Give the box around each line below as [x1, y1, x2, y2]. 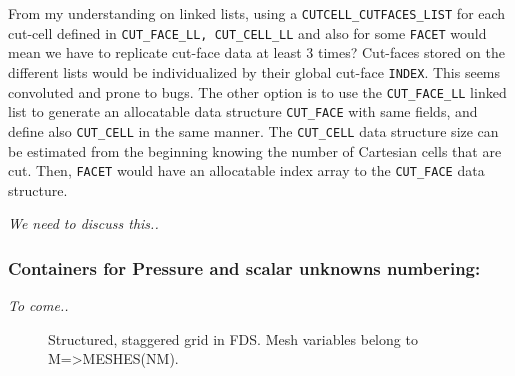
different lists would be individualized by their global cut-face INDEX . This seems [8, 61, 501, 82]
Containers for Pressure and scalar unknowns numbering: [8, 255, 481, 280]
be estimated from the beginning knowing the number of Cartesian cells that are [8, 140, 502, 161]
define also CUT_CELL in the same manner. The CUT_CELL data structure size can [8, 120, 499, 141]
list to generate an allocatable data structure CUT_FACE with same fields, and [8, 101, 478, 122]
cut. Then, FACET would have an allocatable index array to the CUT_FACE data [8, 160, 485, 181]
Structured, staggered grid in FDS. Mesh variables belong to [48, 328, 418, 349]
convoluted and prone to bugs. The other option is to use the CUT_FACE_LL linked [8, 81, 507, 102]
